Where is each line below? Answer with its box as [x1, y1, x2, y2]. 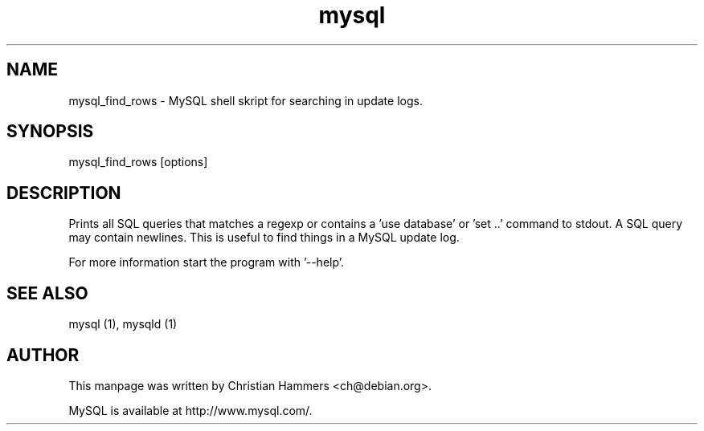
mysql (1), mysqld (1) [68, 317, 178, 331]
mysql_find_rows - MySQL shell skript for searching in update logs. [68, 93, 423, 108]
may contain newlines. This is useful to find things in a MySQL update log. [68, 230, 460, 245]
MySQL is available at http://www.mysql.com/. [68, 403, 313, 417]
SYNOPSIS [6, 121, 94, 142]
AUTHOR [6, 344, 80, 365]
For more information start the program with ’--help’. [68, 255, 344, 270]
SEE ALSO [6, 283, 88, 303]
